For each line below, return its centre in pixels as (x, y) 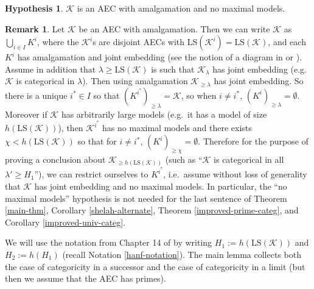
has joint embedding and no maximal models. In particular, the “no (161, 186)
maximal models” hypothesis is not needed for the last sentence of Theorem (146, 198)
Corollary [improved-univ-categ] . (65, 222)
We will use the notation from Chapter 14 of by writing (109, 242)
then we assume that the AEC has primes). (85, 278)
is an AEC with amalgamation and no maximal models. (181, 8)
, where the (58, 42)
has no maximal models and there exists (177, 128)
